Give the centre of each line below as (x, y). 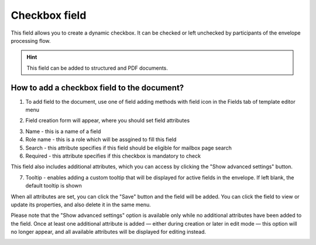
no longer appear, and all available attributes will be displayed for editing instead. (108, 232)
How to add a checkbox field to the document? (97, 88)
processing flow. (31, 40)
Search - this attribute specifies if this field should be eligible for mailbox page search (129, 148)
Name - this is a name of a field (63, 131)
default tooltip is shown (54, 186)
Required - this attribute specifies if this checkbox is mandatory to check (113, 156)
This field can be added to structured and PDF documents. (97, 68)
